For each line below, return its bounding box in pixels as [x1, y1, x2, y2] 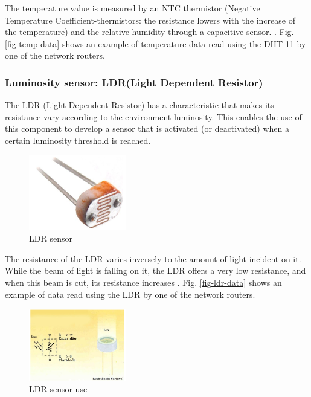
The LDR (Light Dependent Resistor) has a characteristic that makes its [5, 98, 274, 111]
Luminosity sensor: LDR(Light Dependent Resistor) [5, 74, 263, 89]
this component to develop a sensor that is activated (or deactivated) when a [5, 122, 289, 135]
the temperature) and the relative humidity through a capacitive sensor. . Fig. [5, 25, 294, 38]
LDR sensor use [29, 382, 88, 395]
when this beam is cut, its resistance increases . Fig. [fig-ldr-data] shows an [5, 276, 282, 288]
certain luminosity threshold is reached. [5, 134, 151, 146]
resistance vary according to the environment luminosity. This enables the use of [5, 110, 302, 123]
